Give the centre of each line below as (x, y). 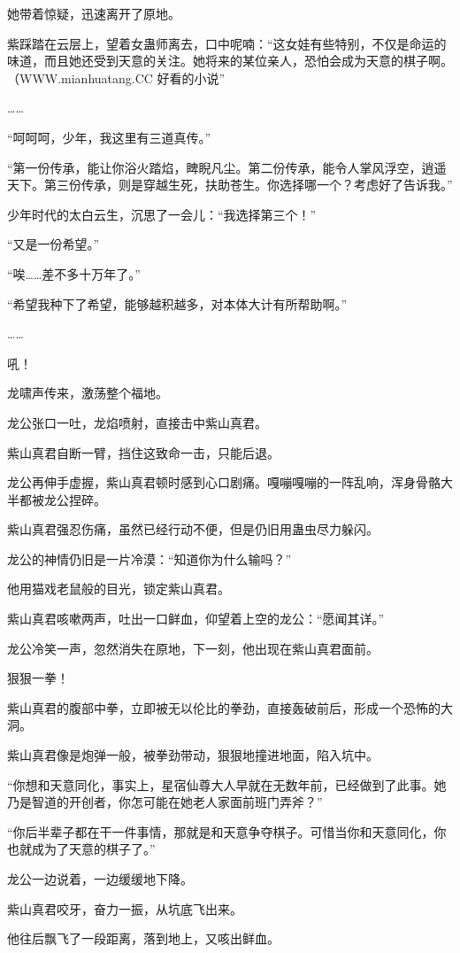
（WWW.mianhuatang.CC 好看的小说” (116, 77)
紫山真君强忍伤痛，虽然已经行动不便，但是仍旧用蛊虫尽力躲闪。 (193, 529)
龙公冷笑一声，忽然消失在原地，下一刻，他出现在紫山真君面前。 (193, 648)
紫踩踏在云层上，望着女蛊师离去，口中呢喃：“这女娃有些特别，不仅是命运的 (227, 43)
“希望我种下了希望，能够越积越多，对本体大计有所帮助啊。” (177, 303)
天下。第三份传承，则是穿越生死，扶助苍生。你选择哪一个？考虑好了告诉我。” (230, 185)
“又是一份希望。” (54, 244)
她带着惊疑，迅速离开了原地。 (94, 13)
